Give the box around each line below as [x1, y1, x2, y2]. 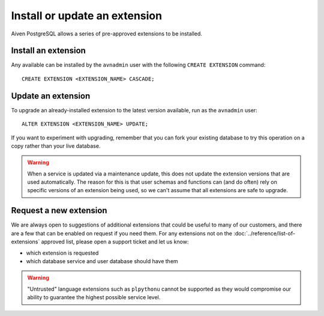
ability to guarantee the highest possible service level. [27, 294, 161, 301]
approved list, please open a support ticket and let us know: [41, 238, 189, 246]
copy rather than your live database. [11, 142, 101, 150]
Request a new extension [11, 205, 107, 216]
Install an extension [11, 46, 86, 56]
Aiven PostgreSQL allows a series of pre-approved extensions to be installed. [11, 30, 202, 37]
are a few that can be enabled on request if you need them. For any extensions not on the [11, 229, 232, 237]
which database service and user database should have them [26, 257, 178, 264]
